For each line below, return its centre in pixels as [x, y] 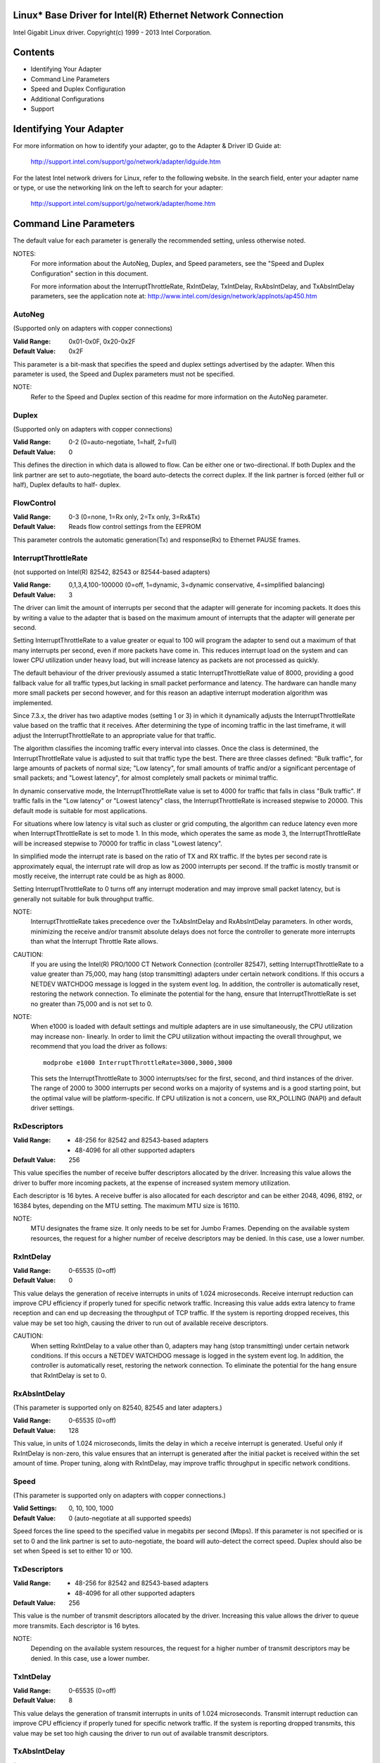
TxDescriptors [38, 1569]
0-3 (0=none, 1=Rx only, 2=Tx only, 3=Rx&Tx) [134, 517]
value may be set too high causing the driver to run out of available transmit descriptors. [141, 1733]
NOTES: [25, 253]
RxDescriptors [38, 1126]
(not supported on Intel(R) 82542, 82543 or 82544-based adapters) [112, 572]
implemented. [33, 702]
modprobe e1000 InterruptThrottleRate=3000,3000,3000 [138, 1062]
